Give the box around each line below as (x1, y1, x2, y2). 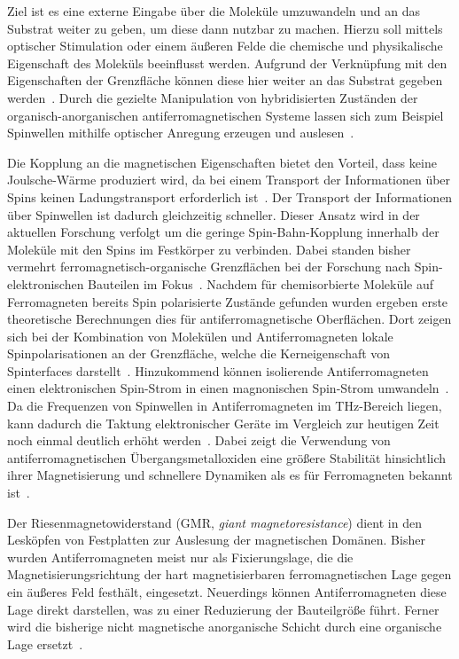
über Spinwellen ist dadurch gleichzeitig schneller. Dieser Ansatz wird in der (7, 205, 420, 224)
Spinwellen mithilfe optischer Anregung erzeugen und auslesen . (7, 123, 354, 142)
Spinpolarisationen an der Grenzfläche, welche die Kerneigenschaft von (7, 344, 391, 363)
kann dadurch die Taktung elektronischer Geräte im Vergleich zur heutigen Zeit (7, 413, 440, 432)
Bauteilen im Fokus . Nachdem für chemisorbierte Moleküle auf (88, 274, 434, 293)
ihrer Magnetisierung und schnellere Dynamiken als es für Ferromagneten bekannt (7, 466, 453, 484)
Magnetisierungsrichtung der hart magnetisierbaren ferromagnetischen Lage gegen (7, 565, 452, 584)
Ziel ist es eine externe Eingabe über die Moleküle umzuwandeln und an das (7, 2, 421, 20)
